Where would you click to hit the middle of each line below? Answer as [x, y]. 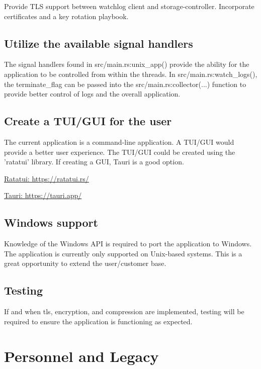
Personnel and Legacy [81, 356]
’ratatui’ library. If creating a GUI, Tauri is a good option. [94, 162]
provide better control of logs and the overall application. [92, 94]
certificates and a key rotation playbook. [66, 16]
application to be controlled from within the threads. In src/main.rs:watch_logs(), [131, 74]
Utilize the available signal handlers [99, 43]
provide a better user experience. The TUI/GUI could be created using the [120, 152]
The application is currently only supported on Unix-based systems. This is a [123, 253]
